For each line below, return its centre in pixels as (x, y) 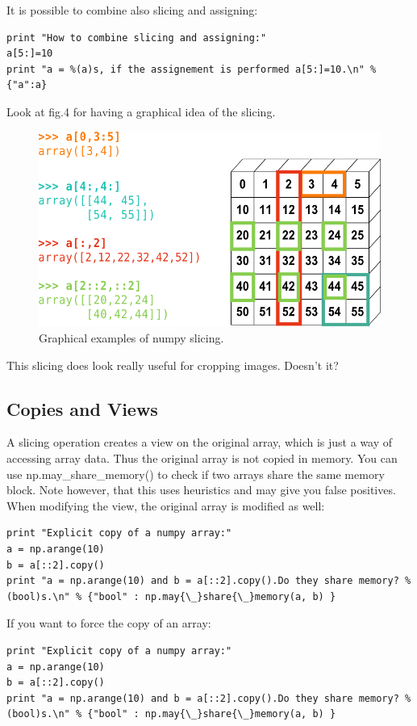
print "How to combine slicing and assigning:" (137, 38)
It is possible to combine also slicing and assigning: (132, 10)
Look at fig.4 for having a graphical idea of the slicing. (141, 111)
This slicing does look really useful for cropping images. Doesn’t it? (173, 365)
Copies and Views (82, 408)
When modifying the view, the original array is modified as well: (166, 505)
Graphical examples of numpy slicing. (131, 338)
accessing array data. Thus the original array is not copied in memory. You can (202, 458)
